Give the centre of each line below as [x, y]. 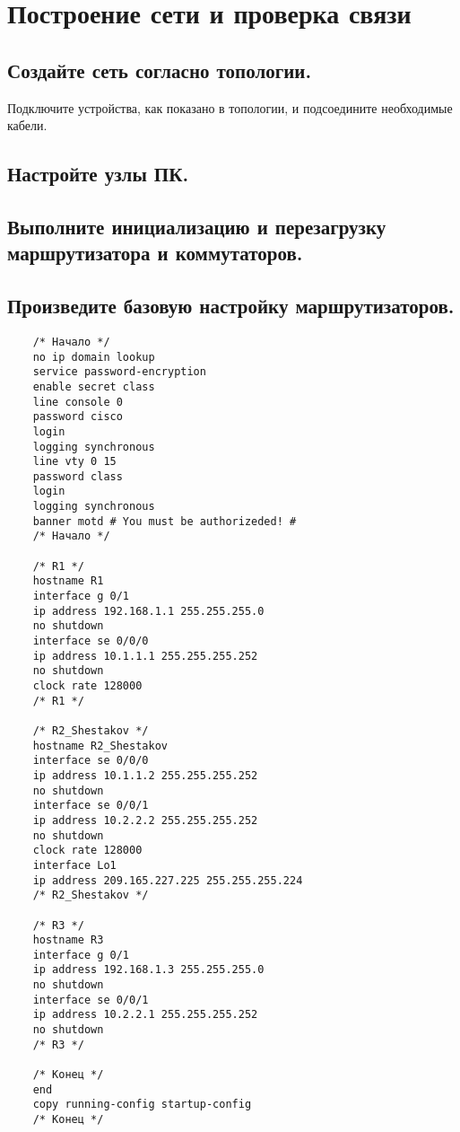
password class [78, 476]
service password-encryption [119, 372]
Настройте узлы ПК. [98, 174]
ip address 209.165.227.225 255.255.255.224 [168, 880]
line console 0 [78, 402]
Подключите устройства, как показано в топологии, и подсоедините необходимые [230, 107]
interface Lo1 [74, 865]
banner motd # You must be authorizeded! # [165, 521]
